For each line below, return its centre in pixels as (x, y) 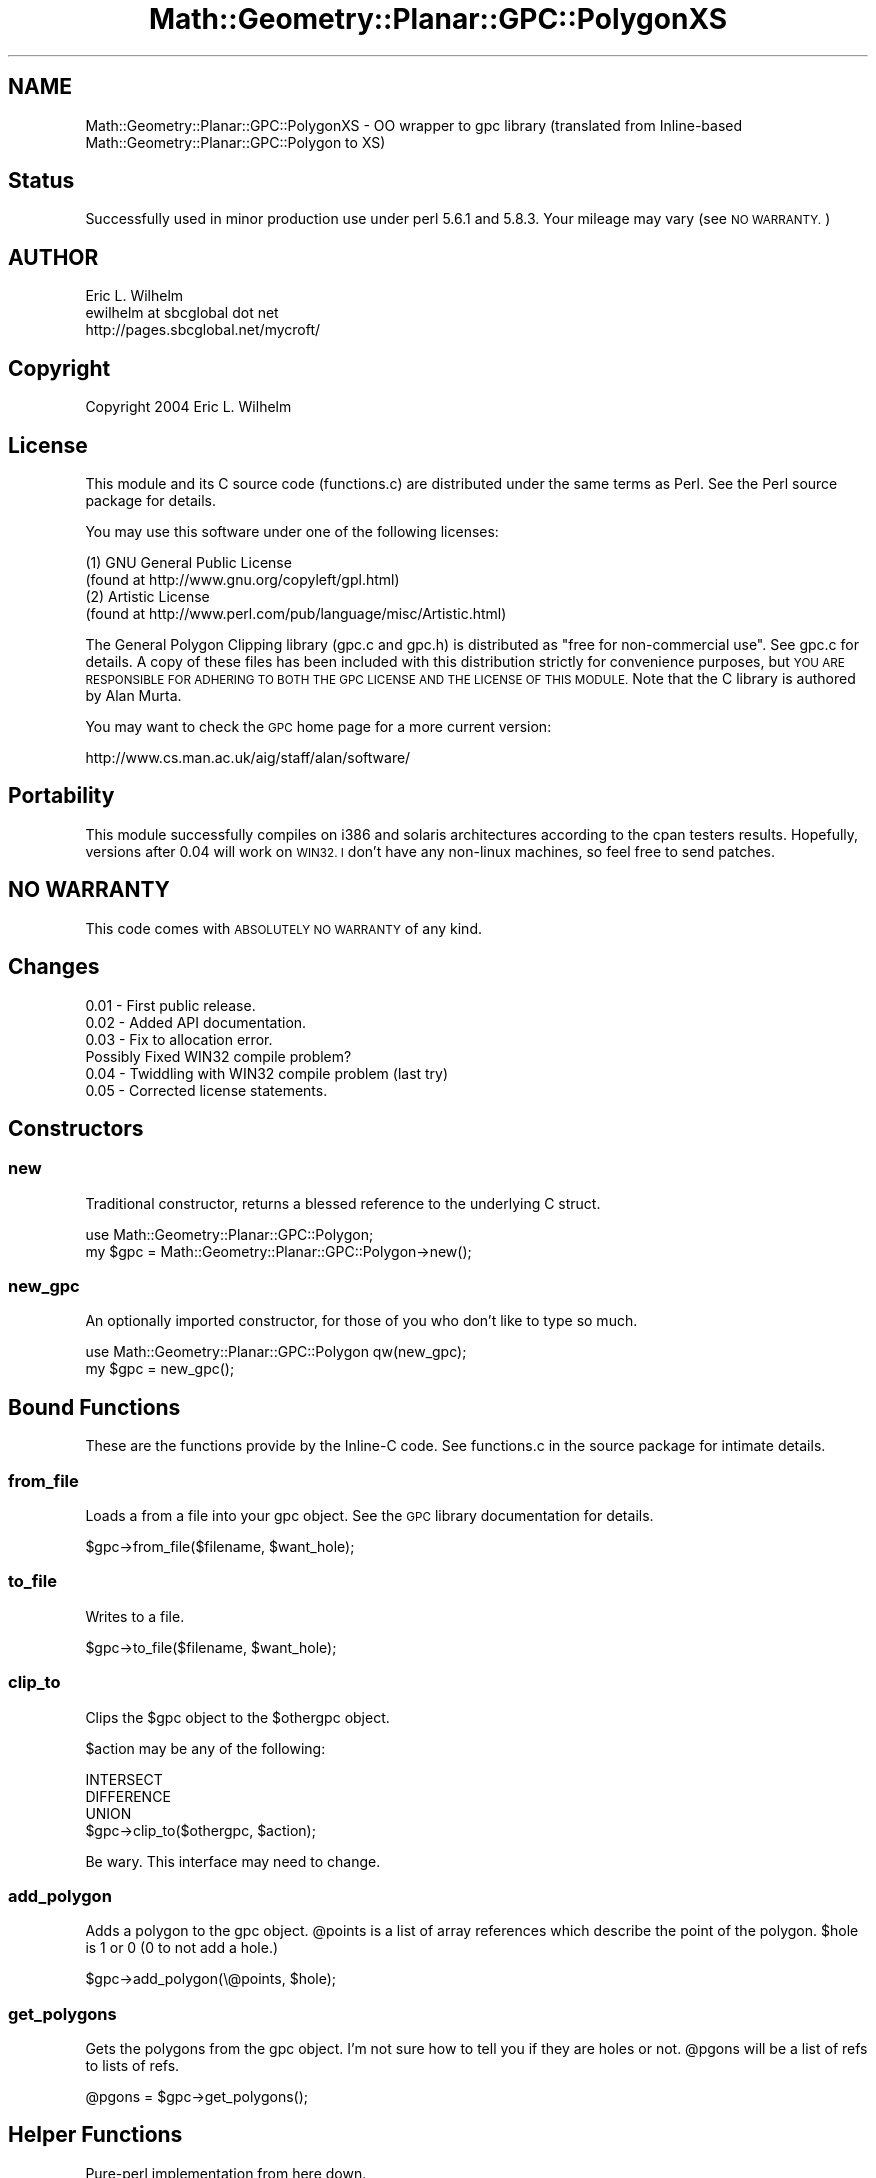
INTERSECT (124, 1779)
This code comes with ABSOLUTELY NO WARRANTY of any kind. (283, 928)
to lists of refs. (132, 2066)
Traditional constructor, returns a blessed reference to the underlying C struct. (343, 1203)
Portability (61, 796)
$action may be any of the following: (205, 1748)
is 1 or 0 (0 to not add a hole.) (182, 1948)
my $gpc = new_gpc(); (160, 1369)
